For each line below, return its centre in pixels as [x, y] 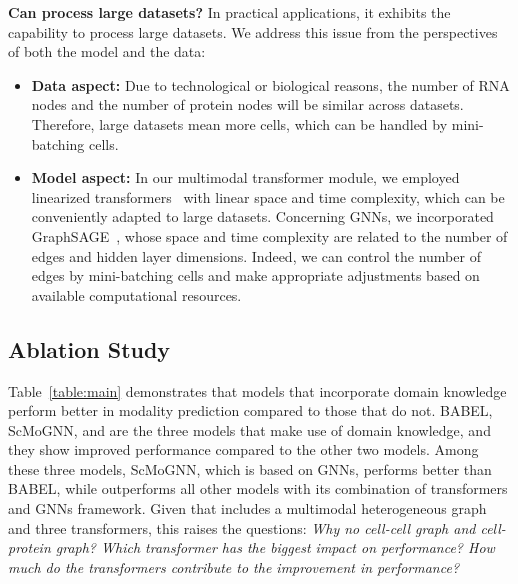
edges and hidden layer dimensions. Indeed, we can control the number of [256, 255]
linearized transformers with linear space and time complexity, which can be [268, 196]
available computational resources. [136, 294]
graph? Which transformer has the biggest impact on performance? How [275, 547]
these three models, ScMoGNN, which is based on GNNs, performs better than [250, 468]
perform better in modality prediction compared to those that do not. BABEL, [250, 410]
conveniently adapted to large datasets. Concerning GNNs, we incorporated [262, 216]
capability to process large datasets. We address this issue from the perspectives [253, 31]
